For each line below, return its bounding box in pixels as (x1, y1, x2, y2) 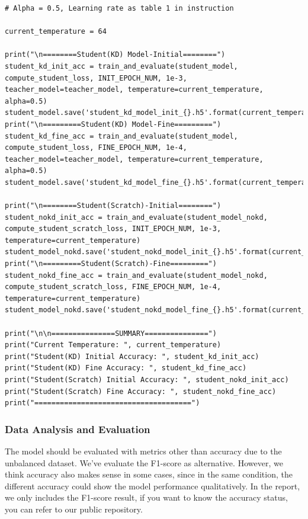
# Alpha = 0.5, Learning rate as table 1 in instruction (5, 4, 234, 12)
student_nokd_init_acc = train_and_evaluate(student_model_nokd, (5, 213, 268, 222)
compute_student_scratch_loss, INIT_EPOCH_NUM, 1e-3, (5, 225, 222, 233)
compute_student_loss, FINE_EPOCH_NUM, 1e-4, (5, 143, 187, 152)
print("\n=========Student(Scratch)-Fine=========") (5, 259, 217, 268)
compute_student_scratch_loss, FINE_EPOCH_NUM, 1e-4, (5, 283, 222, 291)
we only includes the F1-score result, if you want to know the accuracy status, (5, 491, 288, 504)
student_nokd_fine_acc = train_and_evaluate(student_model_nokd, (5, 271, 268, 280)
